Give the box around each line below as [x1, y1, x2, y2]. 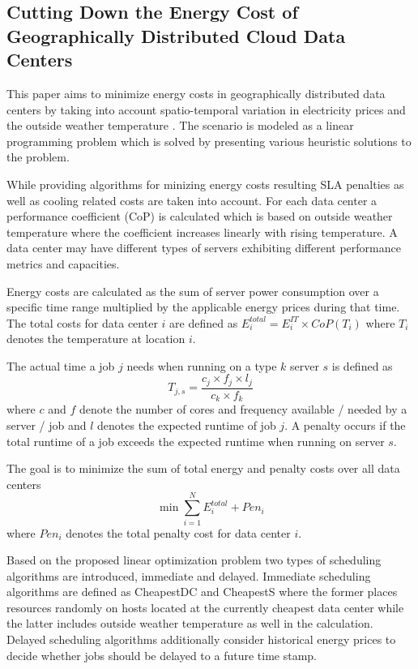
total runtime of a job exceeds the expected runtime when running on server [6, 432, 385, 449]
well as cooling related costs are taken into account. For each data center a [6, 191, 377, 208]
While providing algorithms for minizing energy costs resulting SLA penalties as [6, 175, 404, 192]
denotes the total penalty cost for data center [66, 524, 291, 541]
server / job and [6, 417, 87, 434]
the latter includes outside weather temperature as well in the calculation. [6, 615, 373, 632]
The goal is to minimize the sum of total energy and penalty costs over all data [6, 460, 400, 477]
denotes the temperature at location [6, 330, 186, 347]
